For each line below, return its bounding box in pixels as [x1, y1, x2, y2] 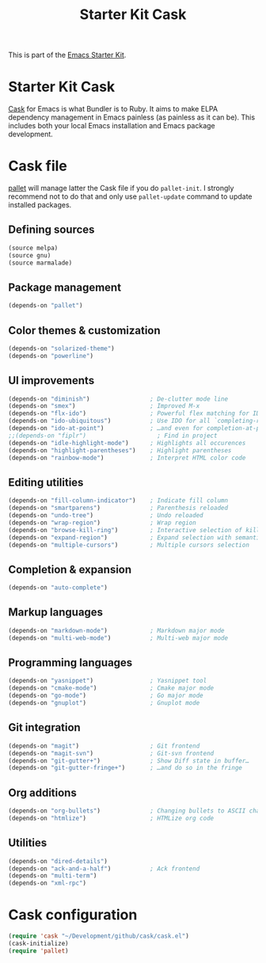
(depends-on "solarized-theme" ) [8, 344, 115, 352]
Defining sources [8, 223, 95, 237]
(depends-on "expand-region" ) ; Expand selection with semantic [8, 533, 264, 542]
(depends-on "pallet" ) [8, 302, 83, 310]
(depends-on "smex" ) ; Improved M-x [8, 402, 200, 410]
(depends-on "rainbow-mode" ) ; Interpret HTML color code [8, 454, 246, 462]
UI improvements [8, 374, 95, 387]
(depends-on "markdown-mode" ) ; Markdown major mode [8, 626, 225, 634]
